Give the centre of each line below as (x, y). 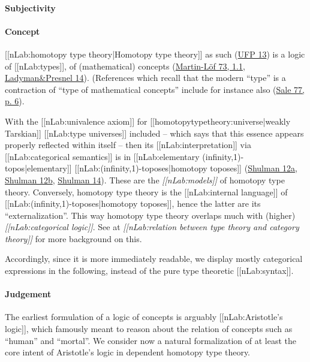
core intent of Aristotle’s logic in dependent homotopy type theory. (128, 352)
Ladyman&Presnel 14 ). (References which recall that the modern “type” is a (145, 78)
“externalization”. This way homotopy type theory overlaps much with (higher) (150, 215)
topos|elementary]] (38, 168)
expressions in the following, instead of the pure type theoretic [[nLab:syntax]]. (149, 271)
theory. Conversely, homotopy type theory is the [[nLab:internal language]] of (146, 191)
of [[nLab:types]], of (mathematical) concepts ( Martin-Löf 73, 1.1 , (125, 66)
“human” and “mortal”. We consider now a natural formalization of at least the (151, 340)
